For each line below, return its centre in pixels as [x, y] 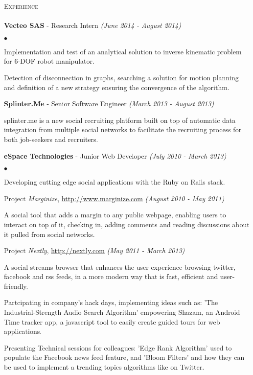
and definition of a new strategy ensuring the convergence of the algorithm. [117, 87]
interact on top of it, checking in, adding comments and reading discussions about [127, 224]
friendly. [16, 286]
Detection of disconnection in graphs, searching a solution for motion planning [121, 77]
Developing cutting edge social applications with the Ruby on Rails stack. [115, 182]
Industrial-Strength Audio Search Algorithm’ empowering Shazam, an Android [122, 312]
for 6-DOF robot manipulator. [49, 61]
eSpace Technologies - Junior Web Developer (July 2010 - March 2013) [115, 155]
